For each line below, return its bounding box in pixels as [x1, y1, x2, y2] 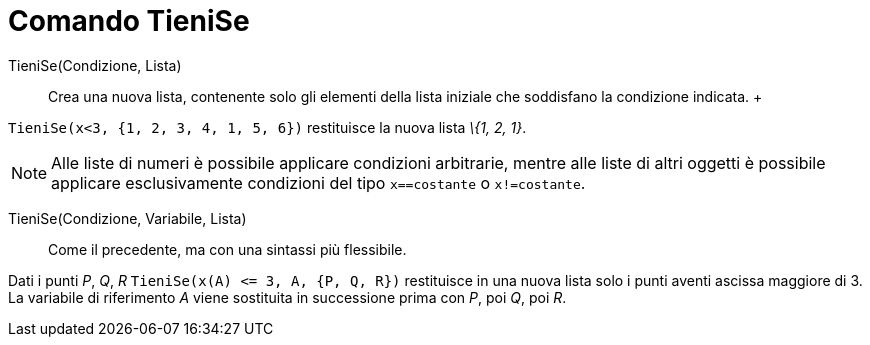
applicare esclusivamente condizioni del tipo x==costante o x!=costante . [51, 172, 586, 193]
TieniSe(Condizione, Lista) [8, 56, 182, 74]
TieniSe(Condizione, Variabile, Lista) [8, 209, 247, 227]
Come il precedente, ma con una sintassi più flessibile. [48, 240, 407, 258]
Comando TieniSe [8, 4, 250, 38]
